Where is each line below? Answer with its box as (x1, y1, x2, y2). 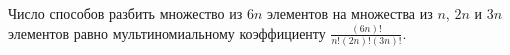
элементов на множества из (266, 3, 433, 23)
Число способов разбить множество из (8, 3, 243, 23)
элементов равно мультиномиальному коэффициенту (8, 22, 326, 43)
